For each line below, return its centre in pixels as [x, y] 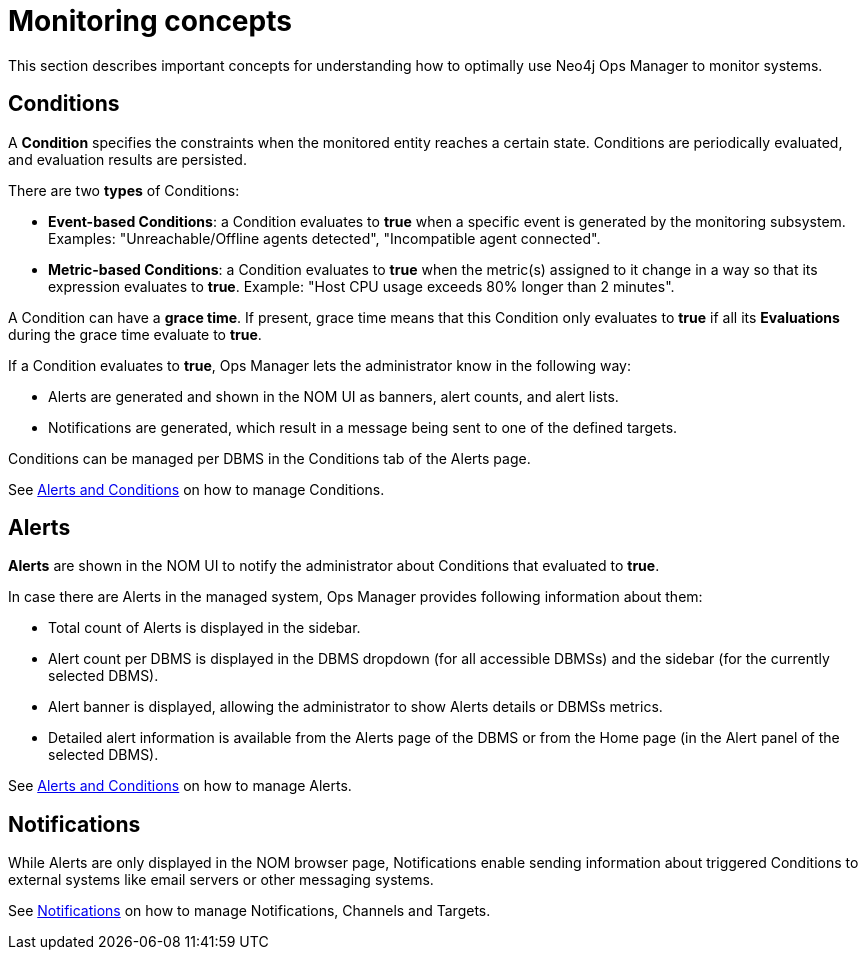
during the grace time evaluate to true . [135, 334]
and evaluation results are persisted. [127, 159]
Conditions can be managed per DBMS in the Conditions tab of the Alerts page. [269, 458]
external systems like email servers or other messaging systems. [221, 880]
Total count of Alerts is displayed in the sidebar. [204, 628]
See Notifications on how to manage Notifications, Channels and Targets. [249, 911]
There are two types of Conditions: [124, 190]
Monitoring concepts [150, 21]
